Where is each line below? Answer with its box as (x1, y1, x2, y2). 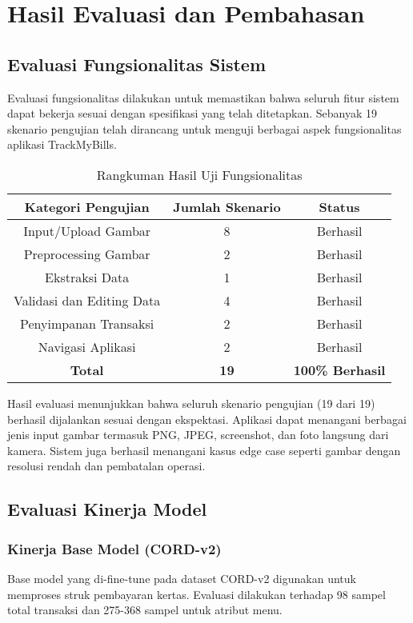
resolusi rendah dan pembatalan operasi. (7, 457, 206, 474)
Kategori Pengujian (24, 197, 150, 216)
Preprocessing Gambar (23, 244, 150, 263)
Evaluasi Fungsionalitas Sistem (7, 51, 267, 76)
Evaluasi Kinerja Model (7, 497, 207, 521)
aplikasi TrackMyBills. (7, 136, 117, 153)
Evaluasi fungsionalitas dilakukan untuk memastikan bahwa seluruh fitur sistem (7, 89, 399, 106)
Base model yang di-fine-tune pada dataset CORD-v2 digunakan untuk (7, 569, 356, 586)
